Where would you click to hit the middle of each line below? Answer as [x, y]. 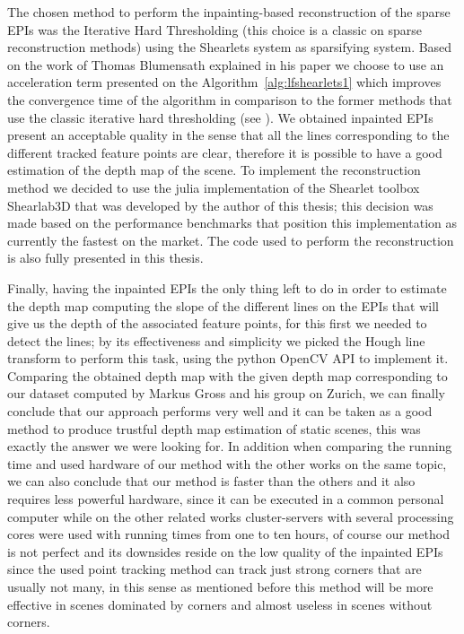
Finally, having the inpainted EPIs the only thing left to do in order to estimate [227, 287]
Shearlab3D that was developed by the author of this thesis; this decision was [220, 205]
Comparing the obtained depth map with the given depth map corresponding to [228, 375]
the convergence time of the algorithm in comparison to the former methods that [230, 99]
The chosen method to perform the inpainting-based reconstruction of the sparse [229, 12]
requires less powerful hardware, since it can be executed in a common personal [226, 499]
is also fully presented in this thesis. [105, 258]
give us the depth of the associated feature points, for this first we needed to [217, 323]
